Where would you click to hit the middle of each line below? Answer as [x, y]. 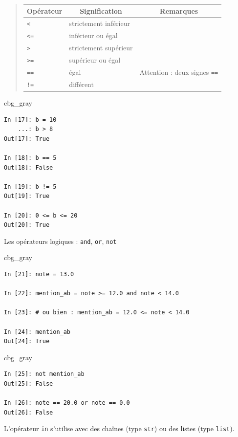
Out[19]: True [27, 196]
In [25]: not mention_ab [44, 374]
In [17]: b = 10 [30, 120]
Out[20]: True [27, 225]
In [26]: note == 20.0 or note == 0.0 [67, 403]
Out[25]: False [29, 383]
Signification [101, 11]
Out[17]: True [27, 139]
